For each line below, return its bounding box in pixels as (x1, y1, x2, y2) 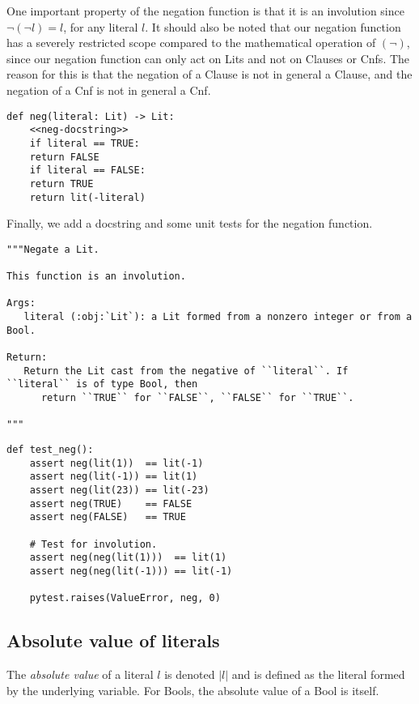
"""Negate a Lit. (6, 243, 99, 255)
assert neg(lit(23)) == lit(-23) (29, 484, 209, 496)
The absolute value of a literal (6, 666, 154, 683)
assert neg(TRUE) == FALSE (29, 497, 193, 510)
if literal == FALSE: (29, 164, 146, 177)
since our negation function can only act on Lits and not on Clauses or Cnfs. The (6, 49, 410, 66)
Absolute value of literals (6, 628, 220, 653)
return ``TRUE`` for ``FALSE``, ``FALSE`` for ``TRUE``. (40, 391, 354, 403)
